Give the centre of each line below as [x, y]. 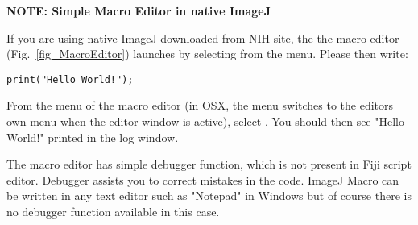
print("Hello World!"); [70, 79]
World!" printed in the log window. [93, 137]
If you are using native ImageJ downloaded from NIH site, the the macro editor [203, 37]
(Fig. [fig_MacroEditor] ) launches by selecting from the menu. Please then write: [207, 54]
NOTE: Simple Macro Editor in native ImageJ [139, 10]
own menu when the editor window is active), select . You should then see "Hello [205, 121]
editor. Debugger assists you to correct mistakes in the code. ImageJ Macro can [203, 179]
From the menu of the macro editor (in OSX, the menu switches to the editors [200, 105]
